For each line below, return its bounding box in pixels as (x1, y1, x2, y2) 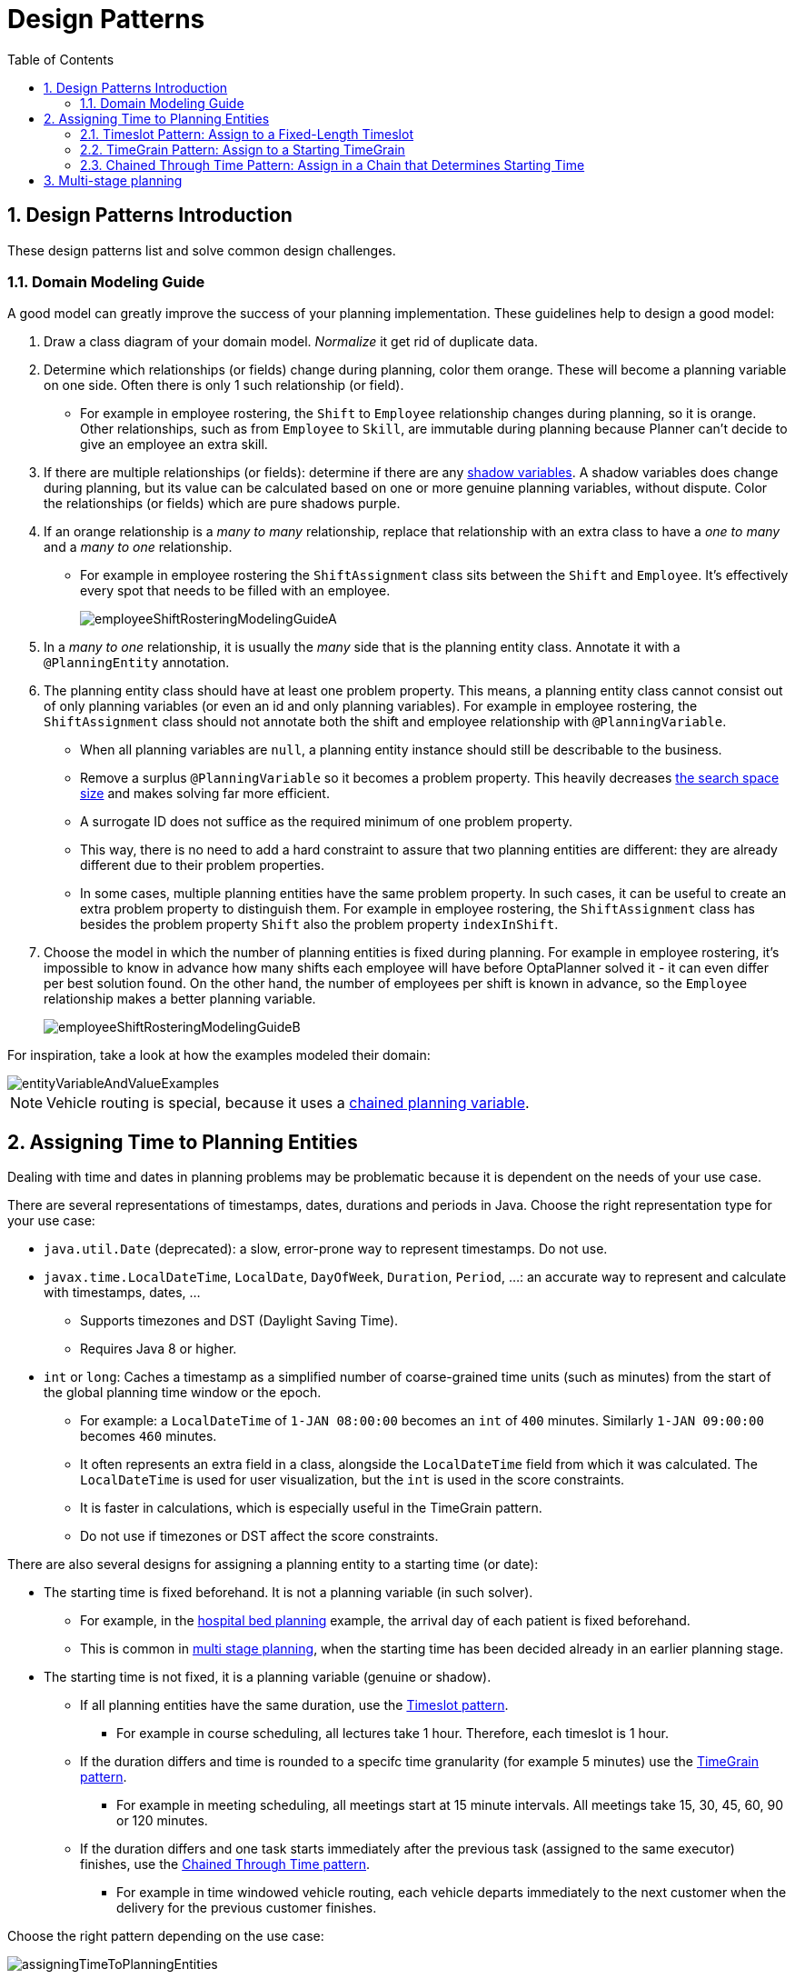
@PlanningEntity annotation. (44, 655, 230, 671)
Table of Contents (7, 51, 114, 67)
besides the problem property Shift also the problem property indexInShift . (80, 916, 559, 933)
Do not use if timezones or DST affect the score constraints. (80, 1528, 439, 1544)
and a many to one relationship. (44, 539, 233, 555)
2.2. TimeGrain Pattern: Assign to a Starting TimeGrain (80, 141, 405, 157)
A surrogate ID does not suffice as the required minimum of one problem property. (80, 814, 572, 830)
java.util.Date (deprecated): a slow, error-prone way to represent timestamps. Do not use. (44, 1241, 608, 1257)
